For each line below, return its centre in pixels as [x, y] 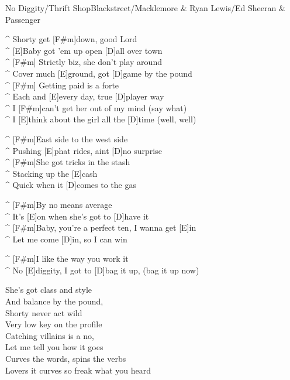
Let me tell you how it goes [54, 347]
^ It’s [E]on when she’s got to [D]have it [77, 216]
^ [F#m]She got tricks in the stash [68, 162]
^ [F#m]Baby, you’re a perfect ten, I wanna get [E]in [101, 227]
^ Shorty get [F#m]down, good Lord [71, 39]
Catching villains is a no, [50, 335]
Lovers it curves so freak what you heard [78, 370]
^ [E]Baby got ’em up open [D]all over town [84, 50]
